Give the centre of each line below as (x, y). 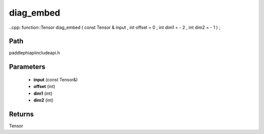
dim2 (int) (44, 100)
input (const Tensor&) (56, 79)
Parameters (27, 67)
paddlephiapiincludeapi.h (34, 53)
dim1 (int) (43, 93)
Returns (22, 114)
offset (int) (44, 87)
